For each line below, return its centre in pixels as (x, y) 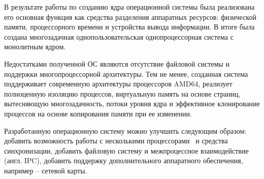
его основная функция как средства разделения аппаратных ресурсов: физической (130, 17)
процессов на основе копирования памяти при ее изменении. (98, 113)
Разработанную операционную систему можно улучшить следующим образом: (125, 130)
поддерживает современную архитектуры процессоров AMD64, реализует (118, 84)
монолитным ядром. (35, 47)
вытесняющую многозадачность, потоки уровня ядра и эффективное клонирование (132, 103)
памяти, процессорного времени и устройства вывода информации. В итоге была (129, 27)
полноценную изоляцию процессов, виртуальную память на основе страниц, (122, 93)
